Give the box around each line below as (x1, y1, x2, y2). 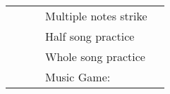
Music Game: (45, 69, 111, 85)
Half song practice (45, 28, 135, 44)
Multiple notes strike (45, 8, 147, 24)
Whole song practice (45, 48, 145, 65)
